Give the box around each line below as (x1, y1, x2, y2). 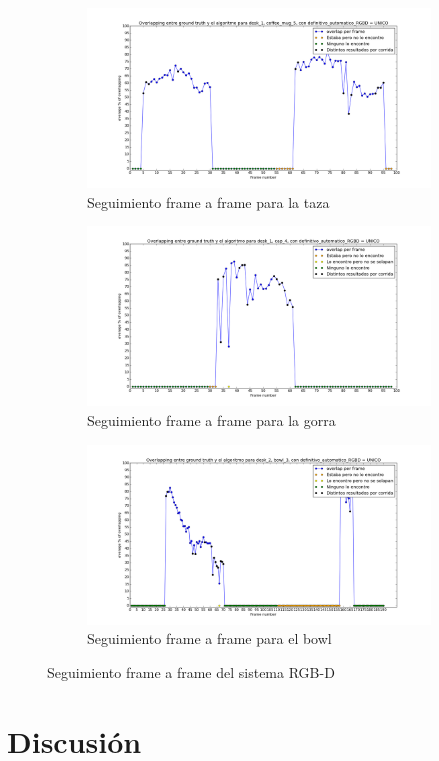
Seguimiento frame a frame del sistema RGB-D (47, 661, 335, 682)
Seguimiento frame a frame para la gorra (87, 409, 336, 430)
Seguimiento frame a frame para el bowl (87, 628, 332, 649)
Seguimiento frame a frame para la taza (87, 191, 330, 212)
